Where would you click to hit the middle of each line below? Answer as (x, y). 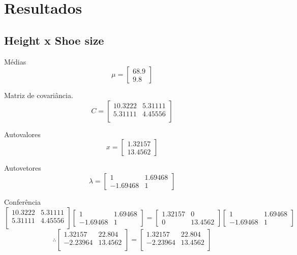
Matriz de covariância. (39, 95)
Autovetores (23, 168)
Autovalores (22, 134)
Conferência (22, 201)
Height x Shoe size (54, 40)
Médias (15, 61)
